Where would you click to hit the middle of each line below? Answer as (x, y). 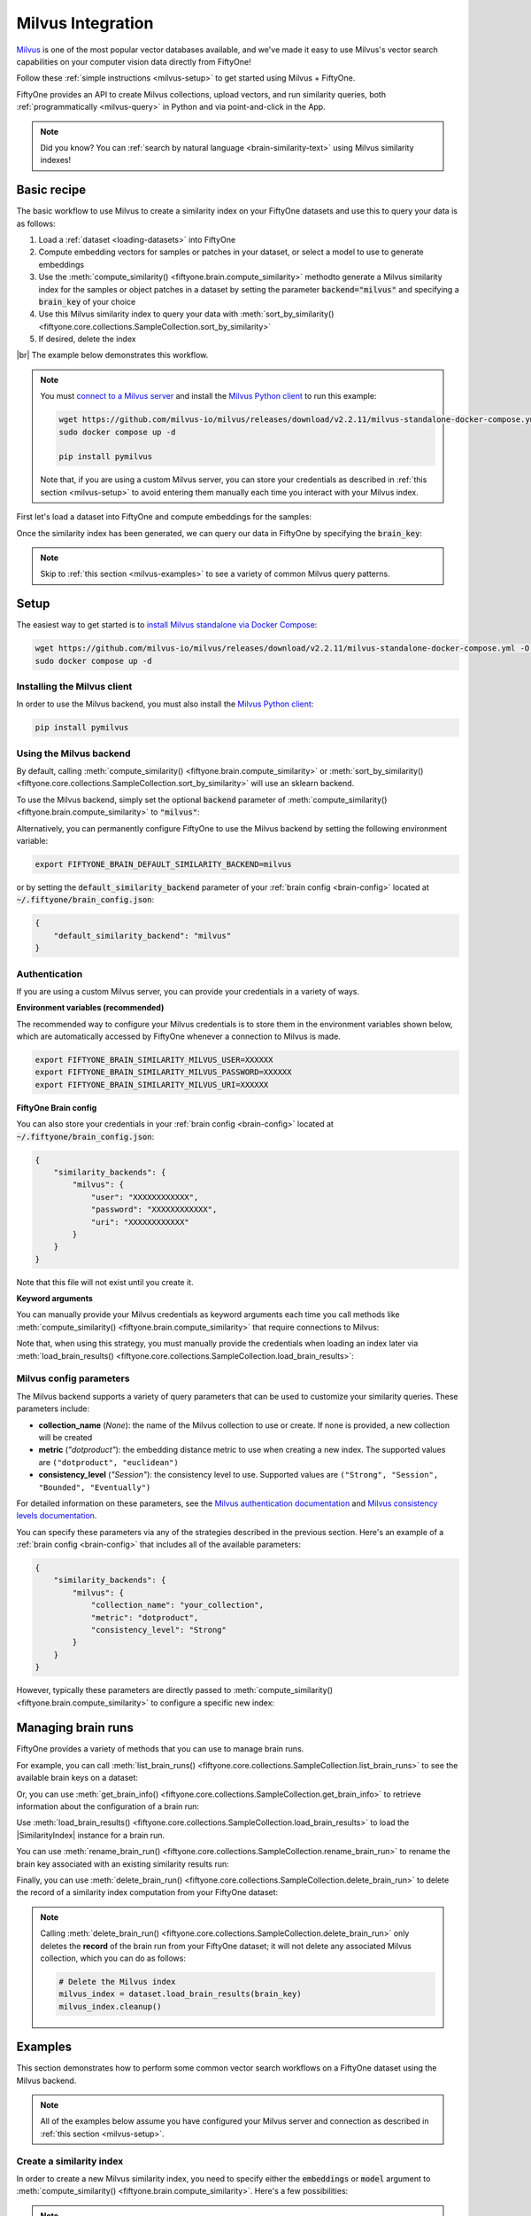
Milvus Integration (85, 23)
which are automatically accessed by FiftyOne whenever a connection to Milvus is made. (178, 1036)
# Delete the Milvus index (117, 1982)
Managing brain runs (75, 1728)
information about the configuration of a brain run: (108, 1806)
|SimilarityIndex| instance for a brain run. (91, 1835)
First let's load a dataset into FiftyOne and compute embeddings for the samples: (164, 517)
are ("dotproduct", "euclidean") (108, 1462)
